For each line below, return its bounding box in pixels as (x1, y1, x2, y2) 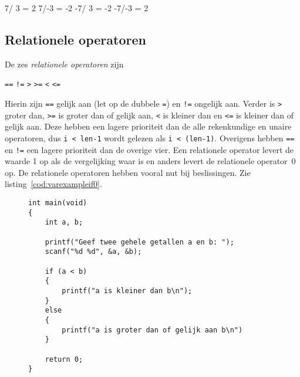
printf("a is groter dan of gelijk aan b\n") (62, 325, 243, 334)
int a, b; (45, 218, 83, 227)
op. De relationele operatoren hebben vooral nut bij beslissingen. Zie (5, 166, 251, 178)
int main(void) (28, 199, 87, 208)
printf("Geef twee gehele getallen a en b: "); (45, 237, 234, 246)
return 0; (45, 355, 83, 364)
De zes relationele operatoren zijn (5, 57, 124, 70)
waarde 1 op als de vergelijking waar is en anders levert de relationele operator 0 (5, 155, 296, 167)
